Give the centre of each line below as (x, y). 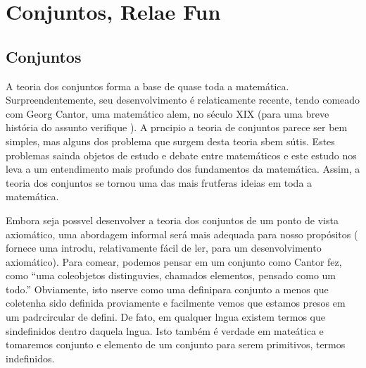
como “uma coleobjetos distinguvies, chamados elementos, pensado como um (171, 275)
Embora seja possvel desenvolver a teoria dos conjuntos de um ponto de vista (172, 220)
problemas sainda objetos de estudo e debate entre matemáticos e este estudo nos (181, 155)
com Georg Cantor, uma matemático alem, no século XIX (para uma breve (168, 113)
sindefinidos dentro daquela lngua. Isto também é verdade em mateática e (165, 330)
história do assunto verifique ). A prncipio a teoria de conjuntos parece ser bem (177, 127)
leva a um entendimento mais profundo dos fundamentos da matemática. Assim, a (183, 169)
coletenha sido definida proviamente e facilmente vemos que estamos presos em (176, 303)
